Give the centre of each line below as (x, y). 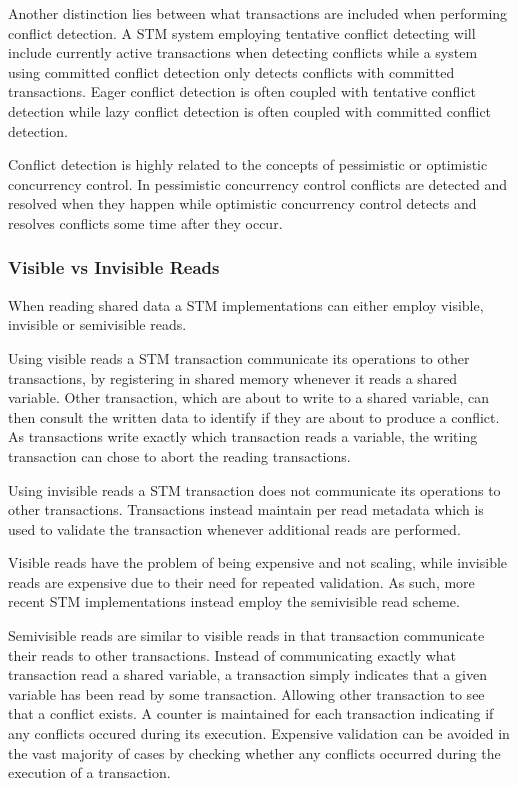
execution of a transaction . (89, 772)
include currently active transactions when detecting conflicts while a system (243, 52)
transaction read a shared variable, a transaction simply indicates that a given (247, 674)
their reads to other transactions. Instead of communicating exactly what (232, 654)
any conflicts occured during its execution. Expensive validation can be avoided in (259, 733)
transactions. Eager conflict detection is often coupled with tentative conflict (242, 91)
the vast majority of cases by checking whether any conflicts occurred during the (254, 752)
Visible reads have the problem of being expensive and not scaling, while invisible (258, 562)
